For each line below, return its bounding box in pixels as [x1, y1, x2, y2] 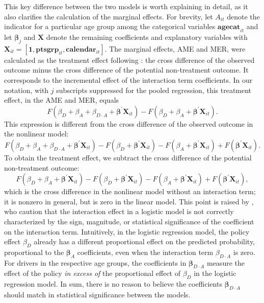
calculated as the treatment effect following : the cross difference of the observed [4, 54, 255, 65]
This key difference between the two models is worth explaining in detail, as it [4, 1, 248, 11]
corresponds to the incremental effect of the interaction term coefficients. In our [4, 74, 253, 85]
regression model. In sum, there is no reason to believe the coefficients [4, 278, 222, 289]
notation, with [4, 84, 49, 95]
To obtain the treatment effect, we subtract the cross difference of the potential [4, 152, 252, 162]
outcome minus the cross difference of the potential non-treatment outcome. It [4, 64, 249, 75]
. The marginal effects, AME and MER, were [104, 43, 246, 54]
